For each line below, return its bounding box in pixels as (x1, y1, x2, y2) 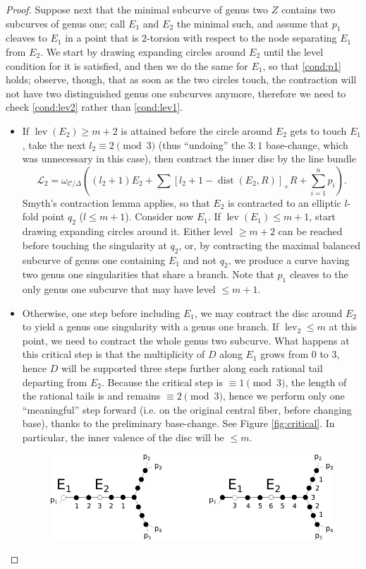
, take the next (22, 137, 86, 152)
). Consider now (125, 209, 194, 224)
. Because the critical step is (101, 374, 223, 389)
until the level (263, 44, 324, 59)
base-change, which (265, 137, 348, 152)
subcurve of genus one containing (22, 252, 166, 267)
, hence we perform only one (222, 388, 345, 403)
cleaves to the (289, 267, 348, 282)
